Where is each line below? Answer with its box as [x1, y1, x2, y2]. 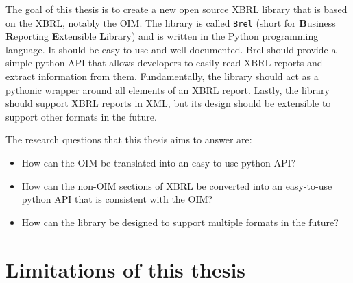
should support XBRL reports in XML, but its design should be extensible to [5, 96, 331, 110]
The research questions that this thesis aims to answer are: [5, 132, 252, 147]
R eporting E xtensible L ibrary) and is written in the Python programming [5, 29, 319, 43]
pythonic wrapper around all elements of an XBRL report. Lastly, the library [5, 82, 330, 97]
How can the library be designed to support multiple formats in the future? [21, 214, 339, 229]
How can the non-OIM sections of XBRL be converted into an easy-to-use [21, 178, 332, 193]
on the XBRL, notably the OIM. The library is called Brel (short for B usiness [5, 15, 336, 29]
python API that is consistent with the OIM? [21, 192, 212, 206]
